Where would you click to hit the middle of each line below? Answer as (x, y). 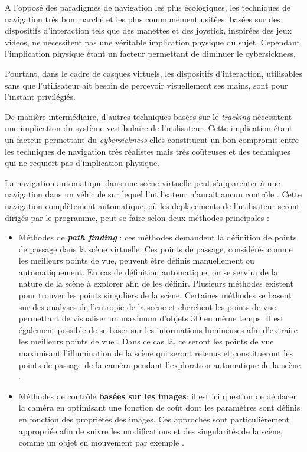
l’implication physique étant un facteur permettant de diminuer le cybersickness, (150, 53)
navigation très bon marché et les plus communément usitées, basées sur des (143, 19)
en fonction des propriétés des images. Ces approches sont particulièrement (154, 419)
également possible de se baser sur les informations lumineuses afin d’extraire (158, 329)
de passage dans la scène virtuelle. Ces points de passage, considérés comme (156, 248)
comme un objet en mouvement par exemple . (101, 442)
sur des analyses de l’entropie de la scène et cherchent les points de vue (147, 306)
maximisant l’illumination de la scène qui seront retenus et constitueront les (156, 353)
